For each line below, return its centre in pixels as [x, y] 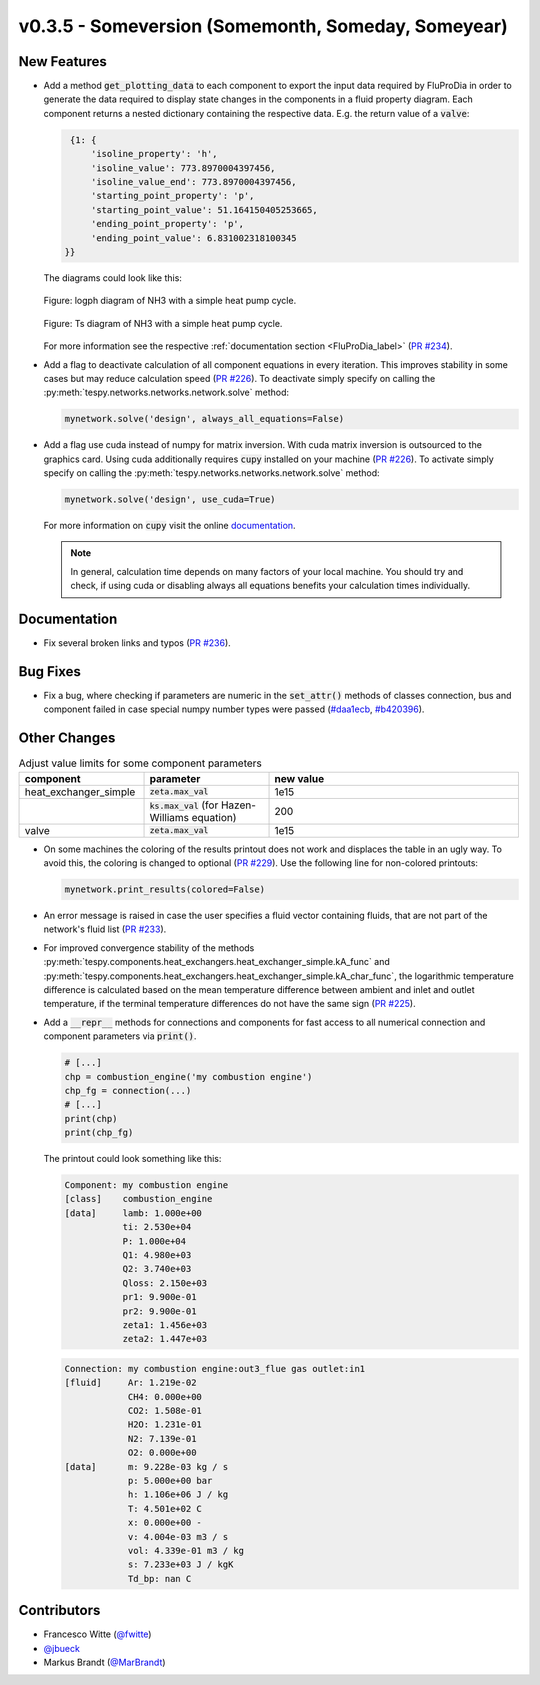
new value [299, 778]
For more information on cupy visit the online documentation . [169, 525]
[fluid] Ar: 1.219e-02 [130, 1383]
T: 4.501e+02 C [164, 1508]
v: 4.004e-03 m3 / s [178, 1536]
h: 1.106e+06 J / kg [178, 1494]
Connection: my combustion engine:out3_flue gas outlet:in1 [215, 1368]
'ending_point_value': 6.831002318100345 [193, 238]
